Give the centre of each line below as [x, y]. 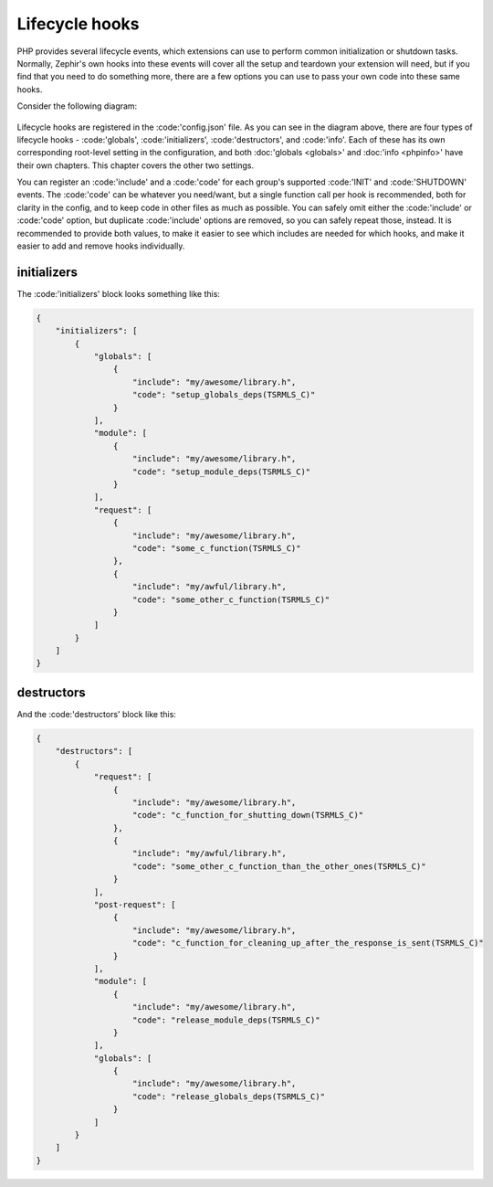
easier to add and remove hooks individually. [101, 246]
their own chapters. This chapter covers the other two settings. [136, 165]
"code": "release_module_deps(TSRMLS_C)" [226, 1020]
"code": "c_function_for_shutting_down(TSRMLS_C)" [248, 815]
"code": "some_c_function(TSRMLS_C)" [217, 548]
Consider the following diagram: [77, 106]
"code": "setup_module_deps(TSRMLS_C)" [222, 472]
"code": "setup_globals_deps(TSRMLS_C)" [224, 395]
